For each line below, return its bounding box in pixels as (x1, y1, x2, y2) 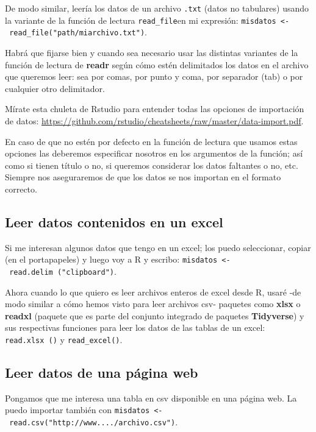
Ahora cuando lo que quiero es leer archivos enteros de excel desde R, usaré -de (5, 285, 301, 298)
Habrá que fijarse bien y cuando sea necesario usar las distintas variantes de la (5, 46, 298, 58)
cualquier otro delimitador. (5, 82, 105, 94)
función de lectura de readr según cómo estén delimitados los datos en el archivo (5, 58, 309, 71)
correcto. (5, 182, 37, 195)
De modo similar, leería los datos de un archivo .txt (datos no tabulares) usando (5, 2, 309, 14)
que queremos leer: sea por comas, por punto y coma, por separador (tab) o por (5, 70, 303, 83)
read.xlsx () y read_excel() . (5, 333, 123, 345)
